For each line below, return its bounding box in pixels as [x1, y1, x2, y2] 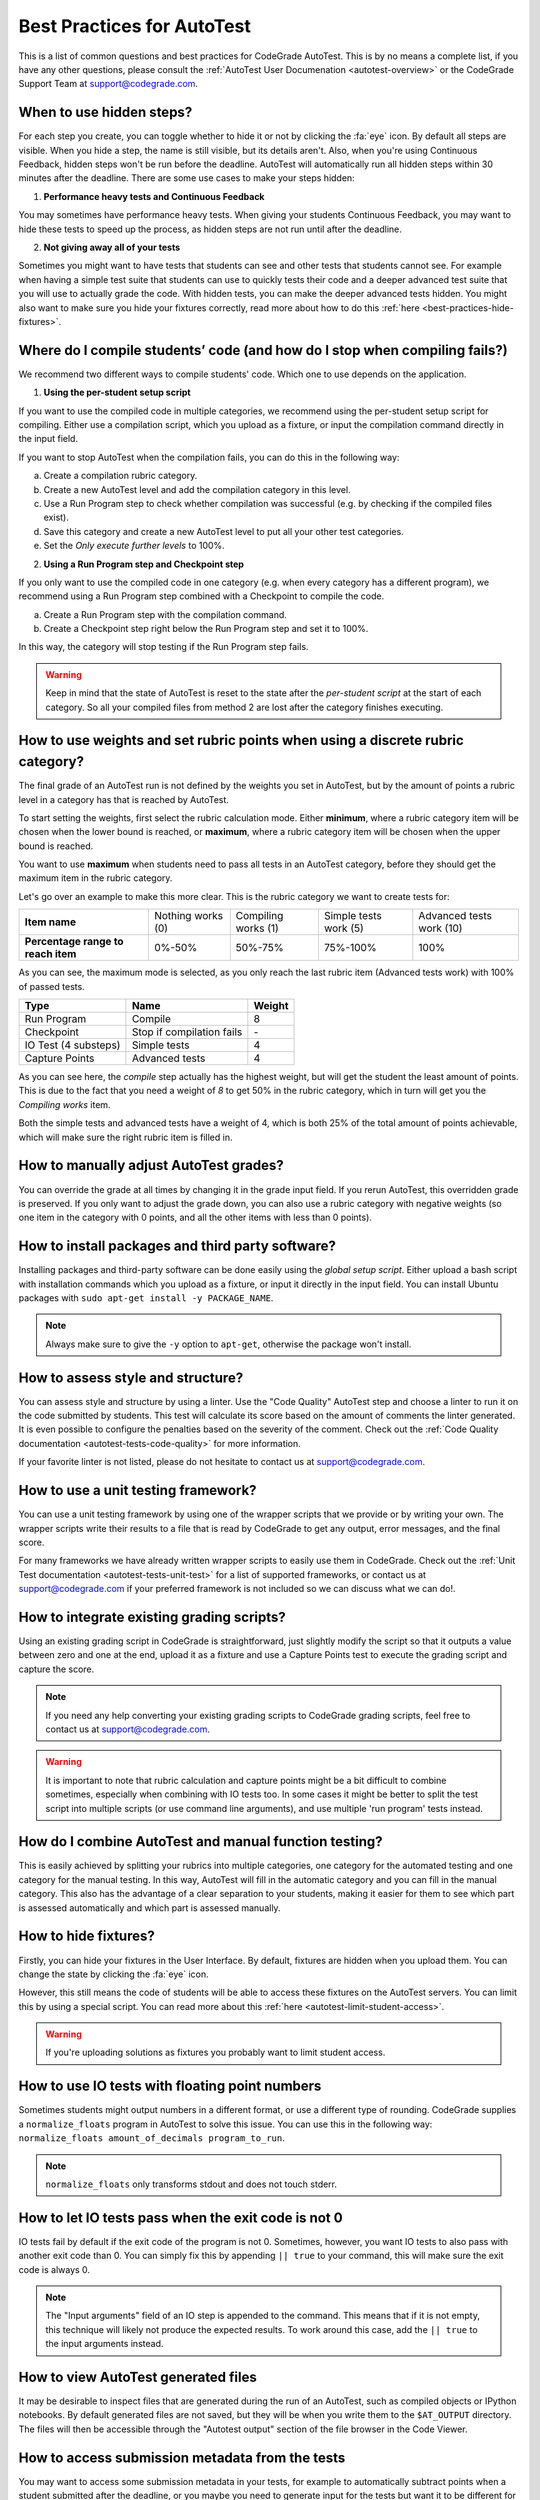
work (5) [323, 921, 364, 935]
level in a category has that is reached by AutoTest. [18, 793, 230, 805]
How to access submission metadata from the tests [18, 2449, 346, 2466]
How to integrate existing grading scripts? [18, 1608, 287, 1625]
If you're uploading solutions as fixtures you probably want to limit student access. [45, 2046, 386, 2059]
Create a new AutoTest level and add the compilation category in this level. [43, 483, 351, 495]
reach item [24, 947, 77, 961]
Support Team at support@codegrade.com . [18, 78, 199, 90]
